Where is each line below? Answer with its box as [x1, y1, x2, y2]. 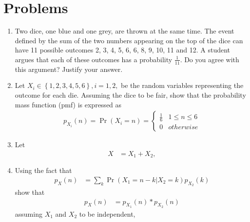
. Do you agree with [180, 54, 239, 64]
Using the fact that [15, 165, 72, 175]
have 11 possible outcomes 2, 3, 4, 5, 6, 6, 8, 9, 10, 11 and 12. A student [15, 45, 231, 55]
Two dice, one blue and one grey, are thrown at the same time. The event [15, 26, 234, 36]
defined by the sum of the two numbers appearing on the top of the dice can [15, 35, 243, 45]
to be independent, [79, 208, 135, 219]
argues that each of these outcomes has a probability [15, 54, 173, 64]
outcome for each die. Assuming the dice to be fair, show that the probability [15, 89, 246, 100]
